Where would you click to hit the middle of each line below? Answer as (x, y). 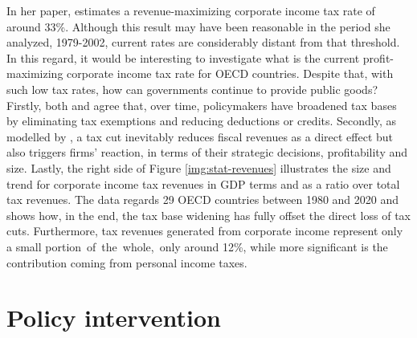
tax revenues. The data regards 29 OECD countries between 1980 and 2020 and (203, 200)
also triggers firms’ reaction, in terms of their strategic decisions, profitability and (207, 152)
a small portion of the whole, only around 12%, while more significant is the (197, 246)
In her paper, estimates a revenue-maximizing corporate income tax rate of (191, 10)
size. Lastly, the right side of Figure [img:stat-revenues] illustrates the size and (199, 167)
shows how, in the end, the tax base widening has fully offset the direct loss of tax (208, 215)
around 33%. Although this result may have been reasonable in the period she (198, 26)
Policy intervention (114, 318)
